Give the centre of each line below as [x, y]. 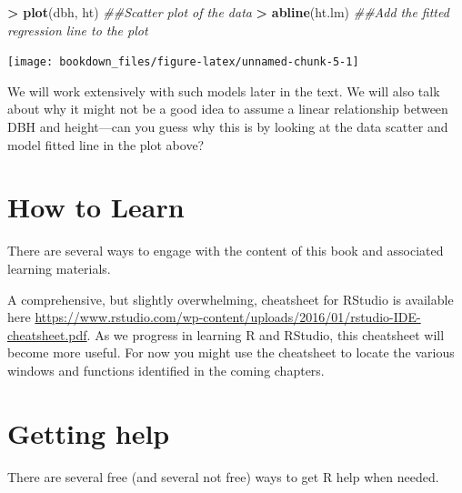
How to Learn [96, 207]
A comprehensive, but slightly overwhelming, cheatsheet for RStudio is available [231, 299]
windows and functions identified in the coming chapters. [166, 370]
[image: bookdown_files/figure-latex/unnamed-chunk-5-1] [183, 62]
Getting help [89, 433]
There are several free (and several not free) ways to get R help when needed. [223, 476]
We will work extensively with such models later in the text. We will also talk [224, 91]
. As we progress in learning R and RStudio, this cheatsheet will [266, 334]
